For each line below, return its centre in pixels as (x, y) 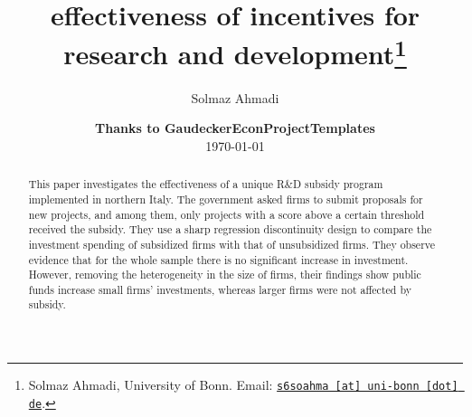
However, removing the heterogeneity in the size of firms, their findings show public (225, 275)
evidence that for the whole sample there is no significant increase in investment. (218, 259)
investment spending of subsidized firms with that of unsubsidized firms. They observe (232, 244)
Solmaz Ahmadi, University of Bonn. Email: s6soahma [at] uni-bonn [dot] (243, 385)
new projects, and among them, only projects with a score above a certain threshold (227, 214)
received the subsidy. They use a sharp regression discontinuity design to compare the (230, 229)
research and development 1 (235, 52)
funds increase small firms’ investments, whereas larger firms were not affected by (220, 289)
